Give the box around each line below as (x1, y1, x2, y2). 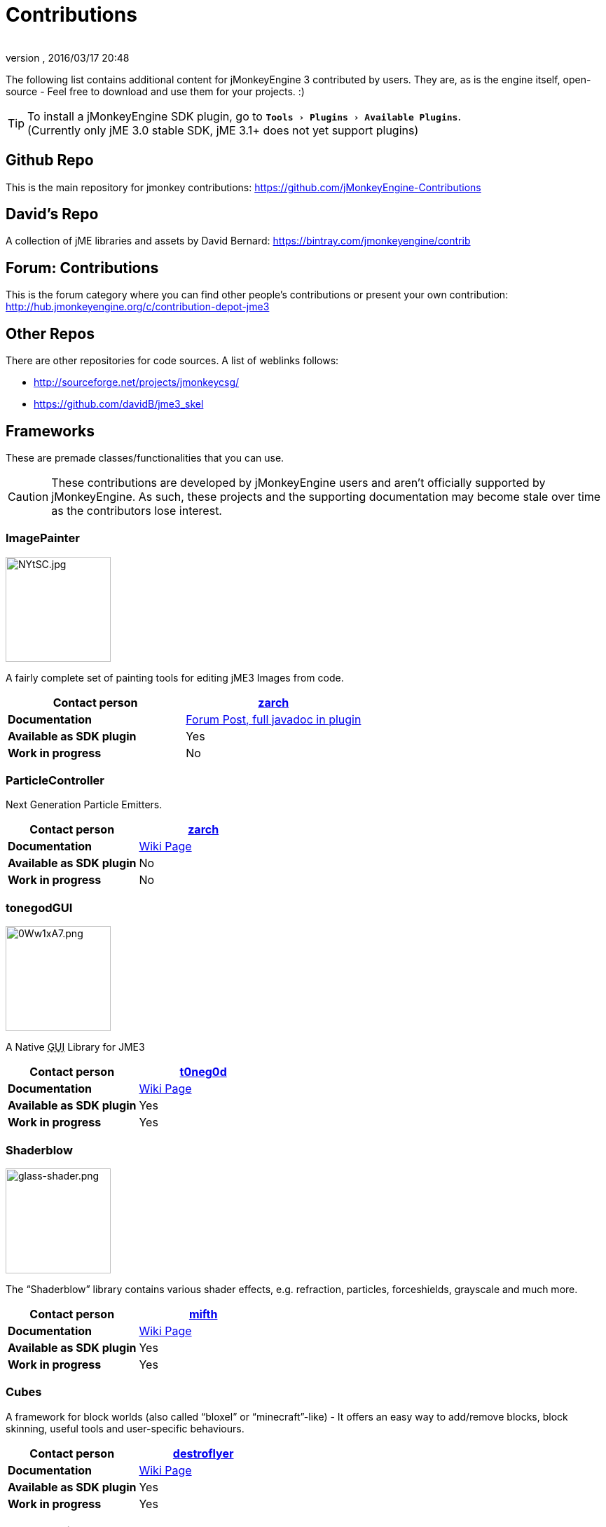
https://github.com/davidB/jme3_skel (34, 398, 204, 410)
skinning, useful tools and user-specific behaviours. (6, 1422, 245, 1435)
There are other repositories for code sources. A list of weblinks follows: (6, 354, 339, 367)
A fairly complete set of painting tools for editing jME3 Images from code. (6, 671, 344, 684)
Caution (8, 489, 49, 504)
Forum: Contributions (6, 258, 159, 277)
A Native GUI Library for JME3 (6, 1041, 145, 1053)
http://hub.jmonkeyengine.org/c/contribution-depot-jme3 (6, 300, 270, 313)
